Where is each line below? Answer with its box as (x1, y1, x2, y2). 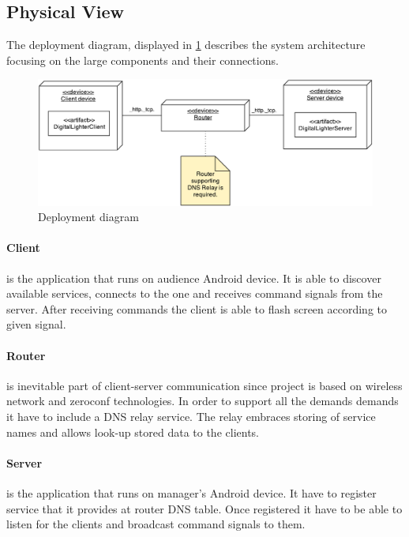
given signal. (6, 316, 66, 332)
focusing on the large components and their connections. (6, 51, 279, 68)
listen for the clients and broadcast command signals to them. (6, 516, 306, 532)
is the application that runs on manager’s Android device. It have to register (6, 484, 377, 501)
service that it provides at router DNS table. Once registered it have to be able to (6, 500, 403, 516)
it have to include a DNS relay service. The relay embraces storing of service (6, 407, 376, 424)
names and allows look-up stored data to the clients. (6, 423, 259, 440)
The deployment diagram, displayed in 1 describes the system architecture (6, 36, 366, 53)
